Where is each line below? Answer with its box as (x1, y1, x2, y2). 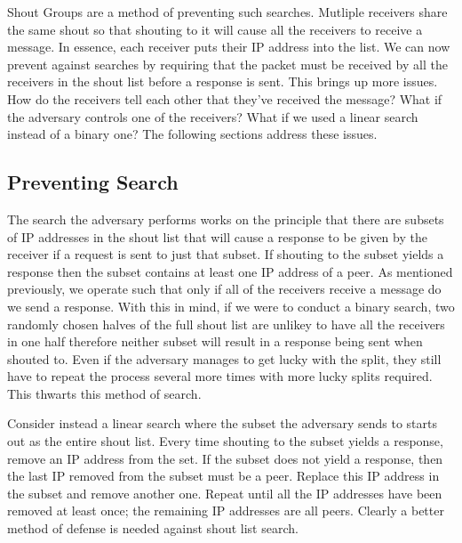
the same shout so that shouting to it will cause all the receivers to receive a (7, 20, 423, 38)
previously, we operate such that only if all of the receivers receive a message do (7, 280, 442, 298)
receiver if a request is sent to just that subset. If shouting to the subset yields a (7, 245, 444, 263)
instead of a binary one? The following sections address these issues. (7, 125, 378, 143)
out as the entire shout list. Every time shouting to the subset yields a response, (7, 432, 443, 450)
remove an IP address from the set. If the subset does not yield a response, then (7, 449, 443, 467)
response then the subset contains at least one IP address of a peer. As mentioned (7, 262, 453, 280)
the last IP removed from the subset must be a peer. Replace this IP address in (7, 466, 440, 485)
